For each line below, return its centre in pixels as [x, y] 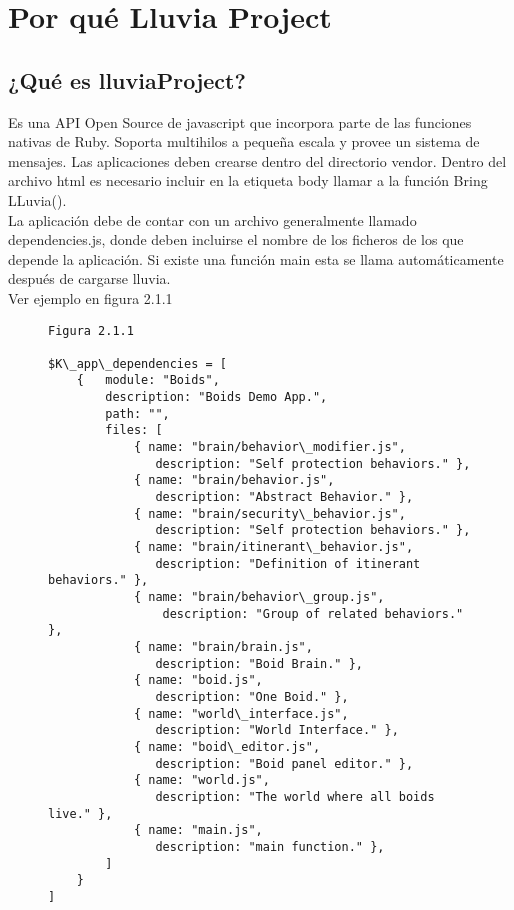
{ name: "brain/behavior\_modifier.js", [269, 447]
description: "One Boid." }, [252, 696]
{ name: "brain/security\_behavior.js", [269, 513]
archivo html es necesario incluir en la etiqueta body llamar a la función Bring [248, 180]
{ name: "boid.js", [198, 680]
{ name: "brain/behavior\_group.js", [259, 597]
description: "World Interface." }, [277, 730]
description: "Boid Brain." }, [259, 663]
